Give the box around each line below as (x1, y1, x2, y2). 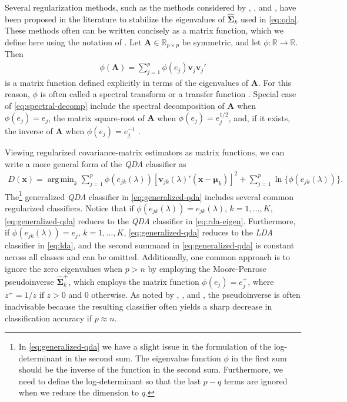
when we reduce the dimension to (18, 386, 139, 398)
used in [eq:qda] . (240, 12, 299, 25)
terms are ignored (223, 374, 288, 387)
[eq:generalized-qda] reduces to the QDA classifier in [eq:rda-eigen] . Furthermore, (5, 214, 296, 227)
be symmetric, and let (182, 36, 261, 48)
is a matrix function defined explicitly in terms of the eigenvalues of (5, 76, 249, 88)
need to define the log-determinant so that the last (18, 374, 201, 387)
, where (248, 275, 274, 287)
